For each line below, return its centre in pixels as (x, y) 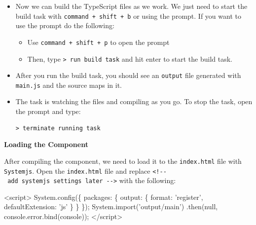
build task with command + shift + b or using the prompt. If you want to (128, 16)
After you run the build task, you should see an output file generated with (128, 75)
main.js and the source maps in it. (69, 85)
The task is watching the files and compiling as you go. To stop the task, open (134, 101)
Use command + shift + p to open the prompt (98, 42)
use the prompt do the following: (65, 25)
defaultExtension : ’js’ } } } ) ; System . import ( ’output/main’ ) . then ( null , (111, 206)
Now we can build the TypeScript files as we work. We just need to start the (131, 6)
